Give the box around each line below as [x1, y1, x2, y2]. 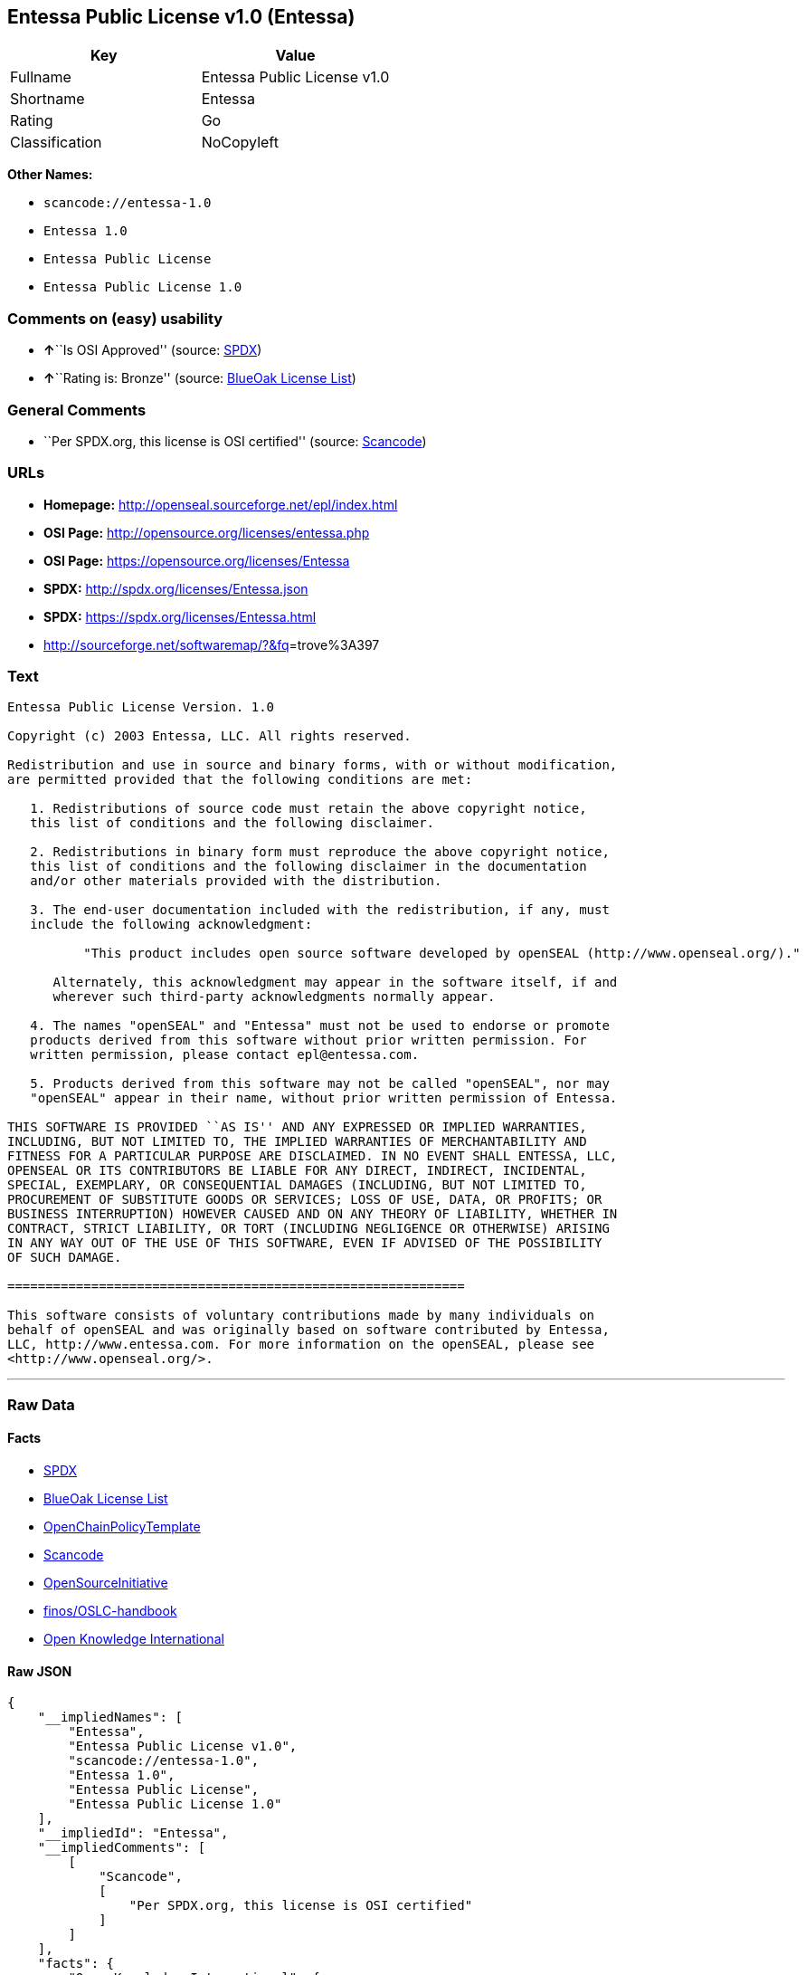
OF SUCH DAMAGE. [7, 1250, 122, 1265]
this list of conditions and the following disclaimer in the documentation [30, 859, 587, 874]
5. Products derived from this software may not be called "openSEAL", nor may [30, 1076, 610, 1092]
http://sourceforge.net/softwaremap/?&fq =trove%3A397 [43, 636, 380, 653]
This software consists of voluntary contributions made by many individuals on [7, 1308, 595, 1323]
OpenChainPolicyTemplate [43, 1519, 201, 1535]
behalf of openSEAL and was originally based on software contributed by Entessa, [7, 1322, 610, 1338]
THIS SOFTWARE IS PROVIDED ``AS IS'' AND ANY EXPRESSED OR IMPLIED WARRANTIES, [7, 1120, 587, 1135]
